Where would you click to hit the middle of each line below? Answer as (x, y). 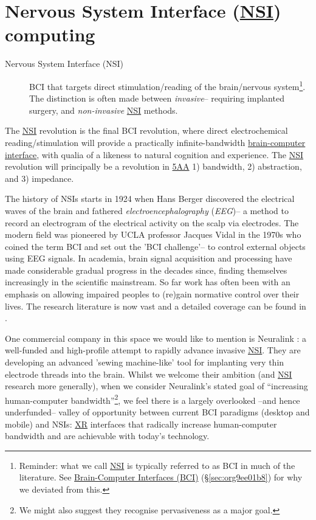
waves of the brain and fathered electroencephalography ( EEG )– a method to (147, 210)
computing (50, 34)
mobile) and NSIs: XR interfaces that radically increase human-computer (141, 424)
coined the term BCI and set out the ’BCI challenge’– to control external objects (155, 246)
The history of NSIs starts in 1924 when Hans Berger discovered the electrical (150, 199)
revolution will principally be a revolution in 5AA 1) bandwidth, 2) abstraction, (153, 166)
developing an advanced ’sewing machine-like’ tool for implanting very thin (145, 362)
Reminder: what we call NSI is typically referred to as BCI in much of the (157, 465)
